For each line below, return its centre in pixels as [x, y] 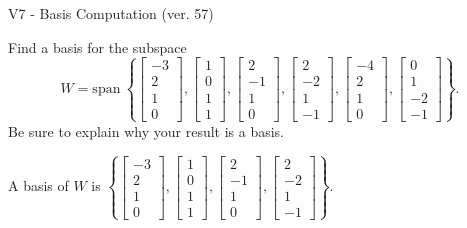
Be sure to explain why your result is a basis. [146, 130]
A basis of [38, 185]
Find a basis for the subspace [97, 46]
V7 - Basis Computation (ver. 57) [111, 13]
